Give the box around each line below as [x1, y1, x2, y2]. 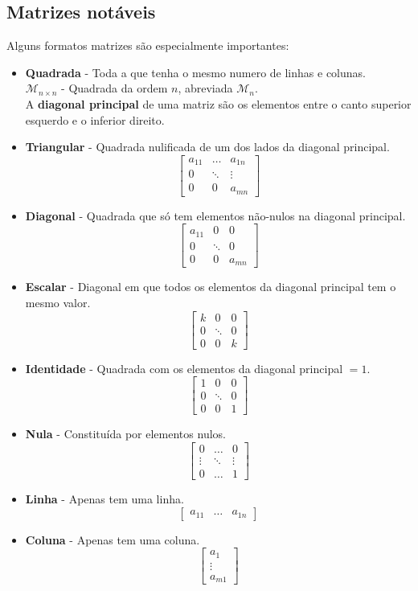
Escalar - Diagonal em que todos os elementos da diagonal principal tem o [25, 278, 396, 295]
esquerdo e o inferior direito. [25, 111, 165, 128]
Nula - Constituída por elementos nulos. [25, 425, 226, 442]
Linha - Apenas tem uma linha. [25, 490, 184, 507]
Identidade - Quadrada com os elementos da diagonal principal [25, 359, 343, 376]
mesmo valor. [25, 293, 91, 310]
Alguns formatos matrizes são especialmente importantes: [6, 37, 289, 54]
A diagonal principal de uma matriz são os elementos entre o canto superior [25, 95, 412, 112]
